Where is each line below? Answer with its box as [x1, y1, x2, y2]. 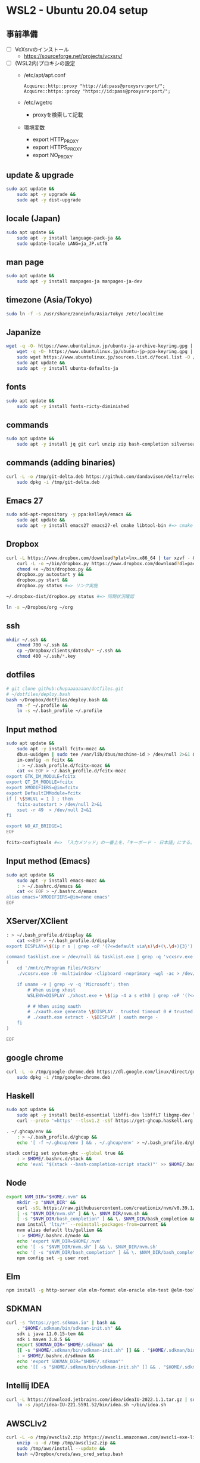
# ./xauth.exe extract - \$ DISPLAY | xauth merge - [27, 1014, 159, 1020]
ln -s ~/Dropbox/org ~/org [6, 604, 73, 610]
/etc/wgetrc [23, 99, 52, 106]
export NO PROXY [32, 151, 73, 160]
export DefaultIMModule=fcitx [6, 790, 82, 796]
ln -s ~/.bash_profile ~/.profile [17, 708, 102, 714]
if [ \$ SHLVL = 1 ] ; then [6, 796, 73, 802]
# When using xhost [27, 987, 76, 993]
